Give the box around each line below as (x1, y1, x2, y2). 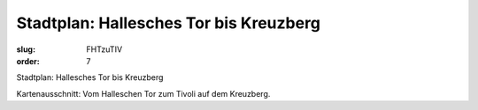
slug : (16, 44, 35, 55)
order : (16, 55, 40, 66)
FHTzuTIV (86, 44, 123, 55)
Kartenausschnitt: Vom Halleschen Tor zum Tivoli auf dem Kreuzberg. (16, 88, 271, 99)
